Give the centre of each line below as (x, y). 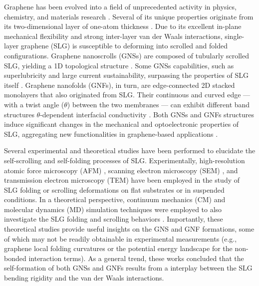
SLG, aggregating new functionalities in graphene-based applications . (111, 134)
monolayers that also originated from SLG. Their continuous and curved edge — (127, 95)
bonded (15, 258)
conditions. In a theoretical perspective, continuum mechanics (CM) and (115, 199)
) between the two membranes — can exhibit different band (158, 104)
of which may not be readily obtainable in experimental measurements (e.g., (121, 238)
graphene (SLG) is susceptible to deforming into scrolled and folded (124, 46)
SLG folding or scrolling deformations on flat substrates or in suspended (114, 189)
